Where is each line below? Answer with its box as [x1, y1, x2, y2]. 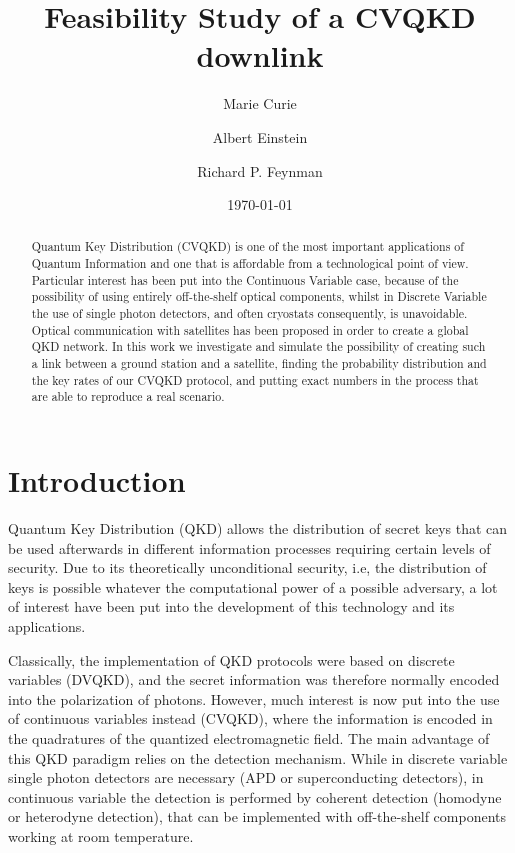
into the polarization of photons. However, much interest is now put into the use [8, 688, 500, 709]
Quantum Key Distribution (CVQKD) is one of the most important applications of [31, 238, 464, 255]
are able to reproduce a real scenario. [31, 388, 225, 405]
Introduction [8, 460, 186, 501]
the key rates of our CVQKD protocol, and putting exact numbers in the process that [31, 371, 479, 388]
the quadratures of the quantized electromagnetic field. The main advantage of [8, 727, 490, 748]
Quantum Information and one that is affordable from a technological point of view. [31, 255, 469, 272]
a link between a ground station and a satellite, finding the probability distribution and [31, 355, 487, 372]
